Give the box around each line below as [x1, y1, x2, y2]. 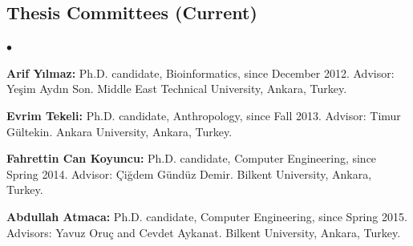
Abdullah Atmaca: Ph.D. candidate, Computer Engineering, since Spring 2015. [6, 208, 407, 224]
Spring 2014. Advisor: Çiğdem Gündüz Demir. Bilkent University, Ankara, [6, 165, 372, 182]
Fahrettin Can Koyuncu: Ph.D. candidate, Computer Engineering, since [6, 150, 377, 167]
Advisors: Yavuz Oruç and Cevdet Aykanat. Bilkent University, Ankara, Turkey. [6, 224, 401, 240]
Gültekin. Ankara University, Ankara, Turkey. [6, 123, 233, 139]
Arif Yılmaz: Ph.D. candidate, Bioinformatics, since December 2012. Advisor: [6, 64, 395, 81]
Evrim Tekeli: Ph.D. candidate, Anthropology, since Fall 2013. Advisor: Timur [6, 107, 401, 123]
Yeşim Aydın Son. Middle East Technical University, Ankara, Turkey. [6, 80, 347, 97]
